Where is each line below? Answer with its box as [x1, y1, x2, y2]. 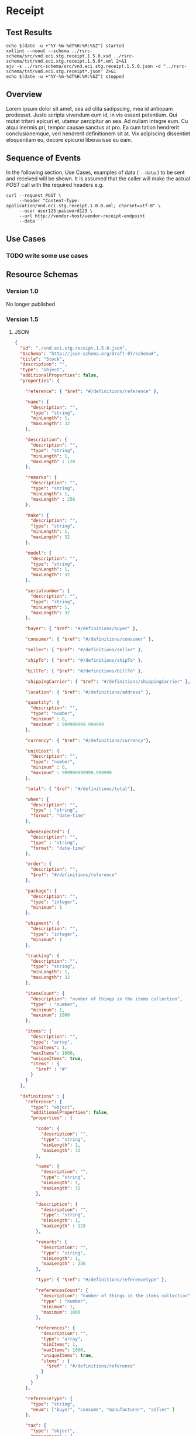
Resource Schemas [6, 269, 78, 279]
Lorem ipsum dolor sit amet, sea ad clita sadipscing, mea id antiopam [6, 105, 173, 112]
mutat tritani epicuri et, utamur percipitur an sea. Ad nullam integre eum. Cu [6, 117, 188, 124]
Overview [6, 90, 43, 100]
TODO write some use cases [6, 251, 88, 259]
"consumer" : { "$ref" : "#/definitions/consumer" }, [25, 637, 154, 642]
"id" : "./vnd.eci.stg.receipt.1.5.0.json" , [20, 345, 128, 351]
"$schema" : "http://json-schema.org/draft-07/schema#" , [20, 350, 159, 357]
